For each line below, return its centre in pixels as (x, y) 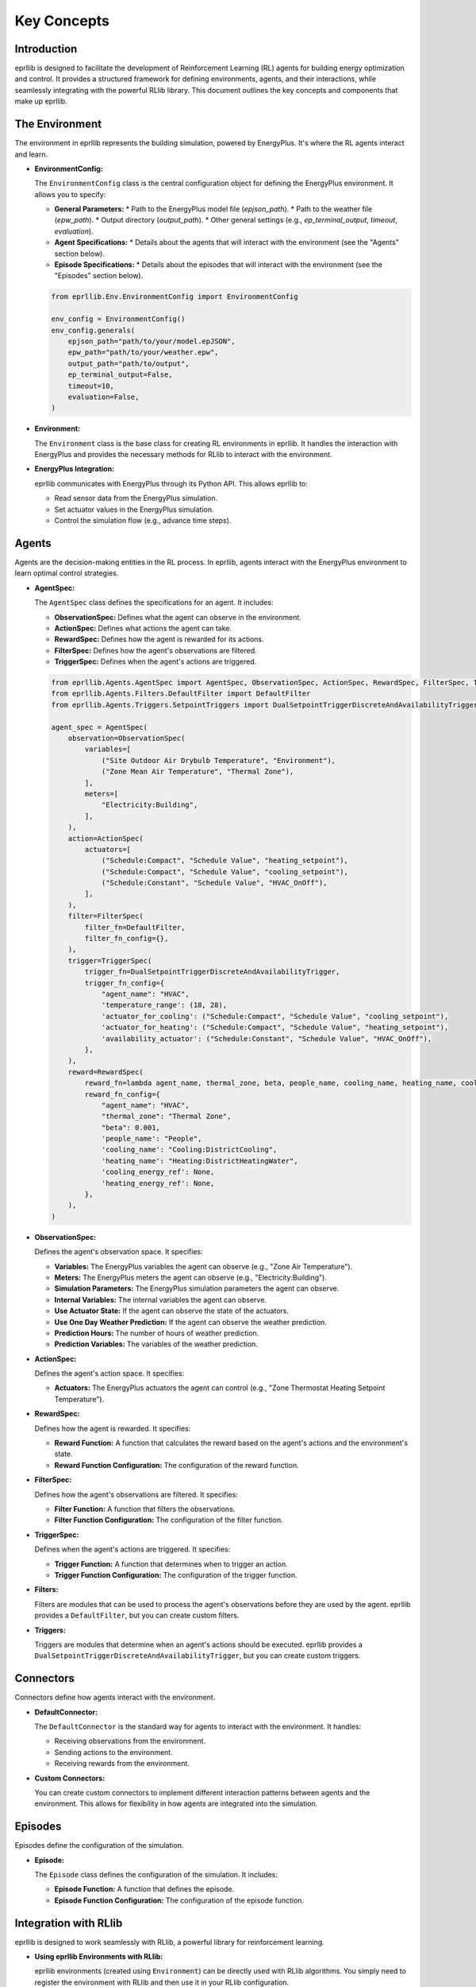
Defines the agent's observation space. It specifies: (119, 1252)
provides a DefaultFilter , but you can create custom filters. (137, 1615)
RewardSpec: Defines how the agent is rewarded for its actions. (159, 639)
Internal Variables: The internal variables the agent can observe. (161, 1299)
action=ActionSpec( (106, 838)
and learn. (31, 154)
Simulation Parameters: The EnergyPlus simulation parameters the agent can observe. (197, 1288)
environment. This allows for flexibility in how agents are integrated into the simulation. (176, 1803)
